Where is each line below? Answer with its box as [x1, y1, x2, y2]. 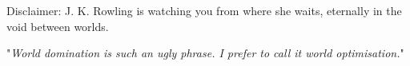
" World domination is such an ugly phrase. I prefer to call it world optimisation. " [6, 45, 404, 61]
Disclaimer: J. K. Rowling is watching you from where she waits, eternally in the [6, 2, 402, 18]
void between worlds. [6, 17, 109, 34]
